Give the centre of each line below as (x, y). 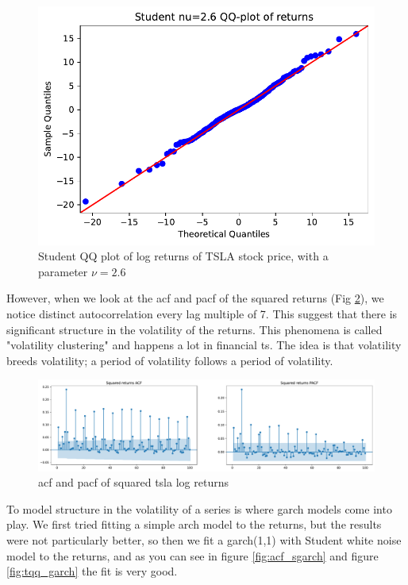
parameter (63, 271)
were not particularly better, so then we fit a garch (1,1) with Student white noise (204, 539)
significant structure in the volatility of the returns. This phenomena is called (194, 329)
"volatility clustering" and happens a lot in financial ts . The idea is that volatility (204, 345)
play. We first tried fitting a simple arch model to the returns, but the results (194, 524)
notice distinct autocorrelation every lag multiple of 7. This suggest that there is (202, 314)
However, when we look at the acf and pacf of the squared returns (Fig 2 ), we (195, 298)
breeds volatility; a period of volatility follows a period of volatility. (170, 360)
